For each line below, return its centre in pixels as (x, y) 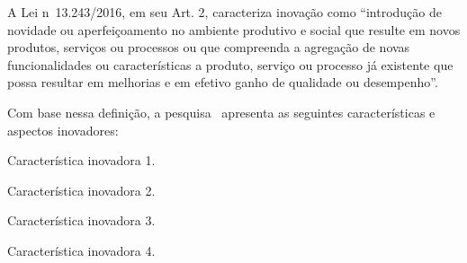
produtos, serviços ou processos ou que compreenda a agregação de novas (209, 47)
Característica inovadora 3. (81, 220)
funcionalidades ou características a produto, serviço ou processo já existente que (230, 64)
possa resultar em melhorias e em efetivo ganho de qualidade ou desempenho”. (223, 82)
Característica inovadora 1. (81, 160)
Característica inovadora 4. (81, 250)
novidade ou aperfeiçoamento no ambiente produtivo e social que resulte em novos (234, 29)
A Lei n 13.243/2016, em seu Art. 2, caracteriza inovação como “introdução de (225, 12)
